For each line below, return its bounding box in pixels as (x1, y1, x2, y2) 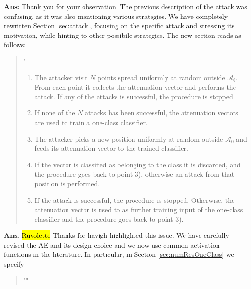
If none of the (34, 108, 75, 118)
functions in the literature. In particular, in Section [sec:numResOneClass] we (4, 249, 234, 259)
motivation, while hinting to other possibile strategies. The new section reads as (4, 30, 241, 40)
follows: (4, 39, 26, 50)
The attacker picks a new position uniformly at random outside (34, 133, 223, 144)
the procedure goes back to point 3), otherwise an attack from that (34, 169, 234, 179)
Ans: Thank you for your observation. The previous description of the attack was (4, 1, 247, 11)
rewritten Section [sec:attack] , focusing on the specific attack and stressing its (4, 20, 234, 31)
